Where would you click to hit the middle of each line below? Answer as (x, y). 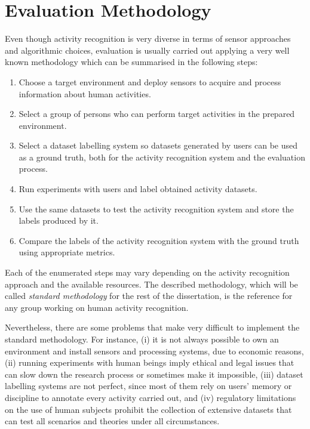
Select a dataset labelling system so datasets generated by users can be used (158, 145)
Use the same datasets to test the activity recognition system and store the (156, 209)
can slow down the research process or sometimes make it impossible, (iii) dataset (154, 374)
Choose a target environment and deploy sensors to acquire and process (150, 81)
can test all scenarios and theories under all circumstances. (112, 421)
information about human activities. (85, 93)
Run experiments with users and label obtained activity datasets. (138, 189)
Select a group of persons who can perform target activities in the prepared (157, 114)
